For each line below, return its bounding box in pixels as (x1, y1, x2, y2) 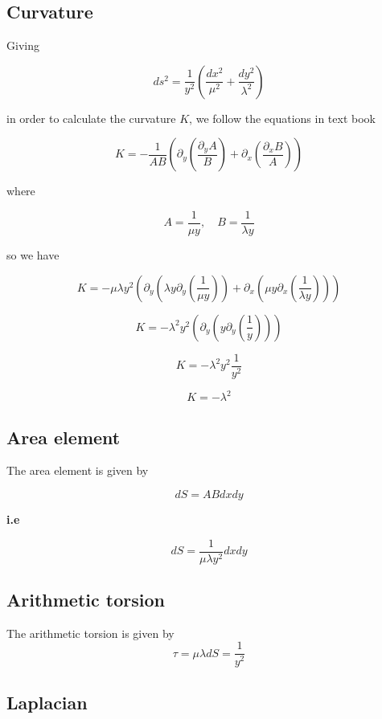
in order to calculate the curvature (6, 109, 176, 126)
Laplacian (6, 689, 88, 714)
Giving (6, 37, 39, 54)
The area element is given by (6, 462, 149, 479)
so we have (6, 247, 60, 263)
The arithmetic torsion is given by (6, 624, 175, 641)
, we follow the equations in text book (189, 109, 376, 126)
